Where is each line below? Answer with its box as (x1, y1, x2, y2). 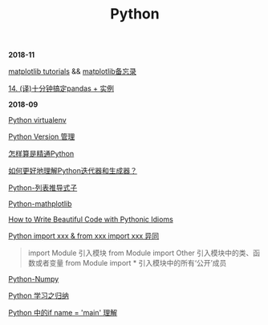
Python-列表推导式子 (8, 183, 78, 193)
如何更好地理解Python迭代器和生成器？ (8, 166, 138, 176)
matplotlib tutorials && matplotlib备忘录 (8, 67, 136, 76)
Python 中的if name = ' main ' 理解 (8, 308, 118, 318)
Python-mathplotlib (8, 199, 72, 209)
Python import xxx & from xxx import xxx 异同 (8, 231, 160, 241)
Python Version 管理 (8, 132, 75, 141)
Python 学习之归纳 (8, 290, 70, 301)
